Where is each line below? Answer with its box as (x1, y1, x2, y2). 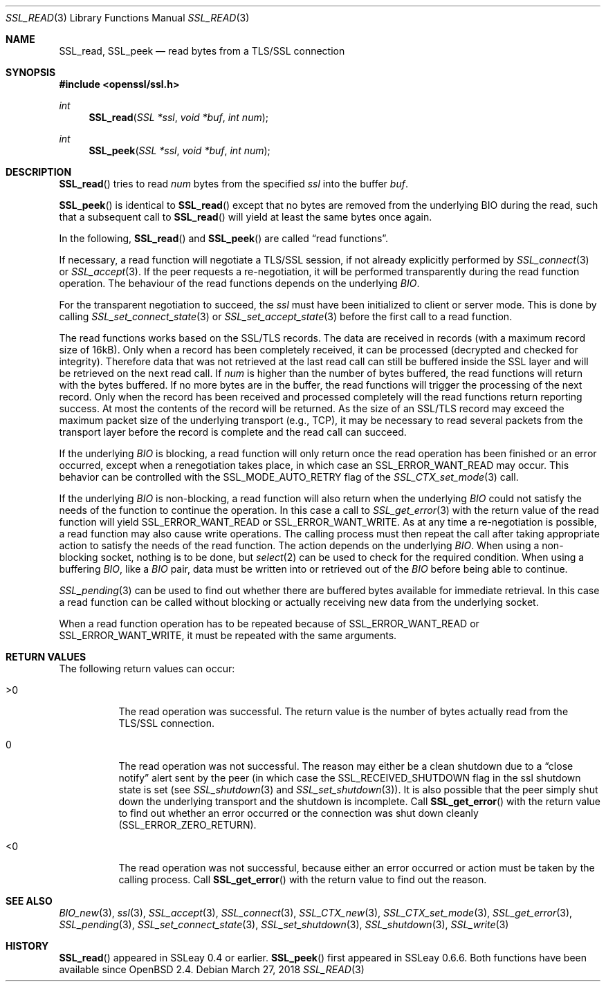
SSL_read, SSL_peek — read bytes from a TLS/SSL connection (59, 45, 345, 57)
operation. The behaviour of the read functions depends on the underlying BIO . (59, 277, 420, 289)
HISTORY (6, 940, 49, 952)
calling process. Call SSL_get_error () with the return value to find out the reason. (118, 874, 487, 885)
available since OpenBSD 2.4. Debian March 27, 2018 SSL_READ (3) (59, 963, 365, 975)
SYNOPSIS (6, 66, 56, 78)
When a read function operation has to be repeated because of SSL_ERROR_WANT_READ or (59, 618, 479, 629)
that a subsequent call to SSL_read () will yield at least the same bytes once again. (59, 211, 432, 223)
